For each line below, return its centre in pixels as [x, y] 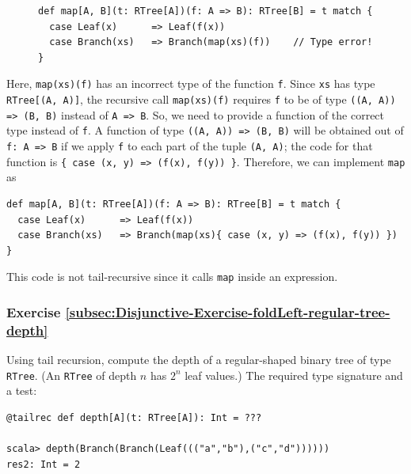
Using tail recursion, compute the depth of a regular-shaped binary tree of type [199, 360]
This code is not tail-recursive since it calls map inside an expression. [172, 277]
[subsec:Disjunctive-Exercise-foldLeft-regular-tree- [228, 311]
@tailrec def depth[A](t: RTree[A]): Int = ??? [134, 417]
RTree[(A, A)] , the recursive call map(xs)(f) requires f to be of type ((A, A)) [201, 99]
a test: [22, 391]
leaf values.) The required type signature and [294, 375]
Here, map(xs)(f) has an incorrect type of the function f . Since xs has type [191, 83]
